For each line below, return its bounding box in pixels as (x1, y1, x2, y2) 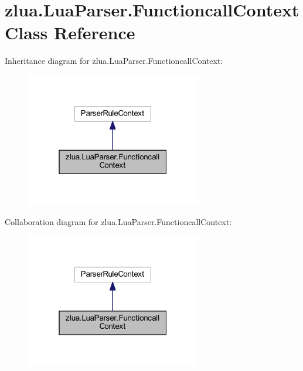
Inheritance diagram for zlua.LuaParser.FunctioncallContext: (5, 55, 223, 67)
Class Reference (5, 21, 135, 45)
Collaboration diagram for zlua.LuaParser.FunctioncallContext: (5, 215, 232, 227)
